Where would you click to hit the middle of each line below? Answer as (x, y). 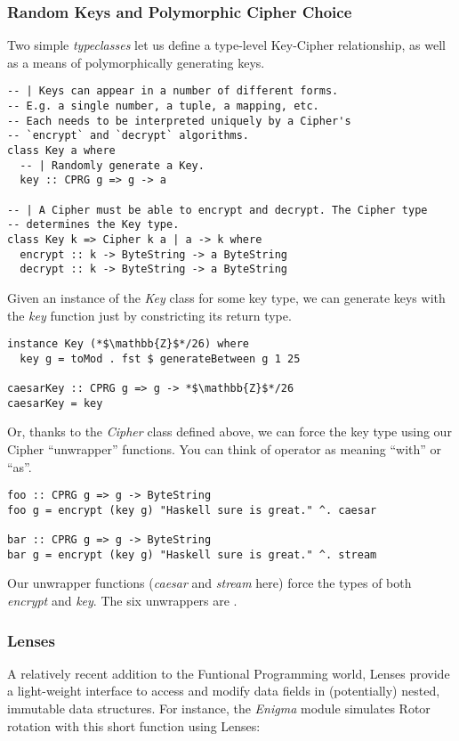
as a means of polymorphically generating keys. (136, 62)
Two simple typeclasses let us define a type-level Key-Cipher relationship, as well (226, 45)
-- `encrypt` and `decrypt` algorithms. (129, 136)
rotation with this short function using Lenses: (134, 725)
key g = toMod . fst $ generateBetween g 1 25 (160, 358)
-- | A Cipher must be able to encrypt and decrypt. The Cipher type (217, 210)
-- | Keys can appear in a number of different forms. (173, 91)
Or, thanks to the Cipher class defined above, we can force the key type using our (229, 432)
